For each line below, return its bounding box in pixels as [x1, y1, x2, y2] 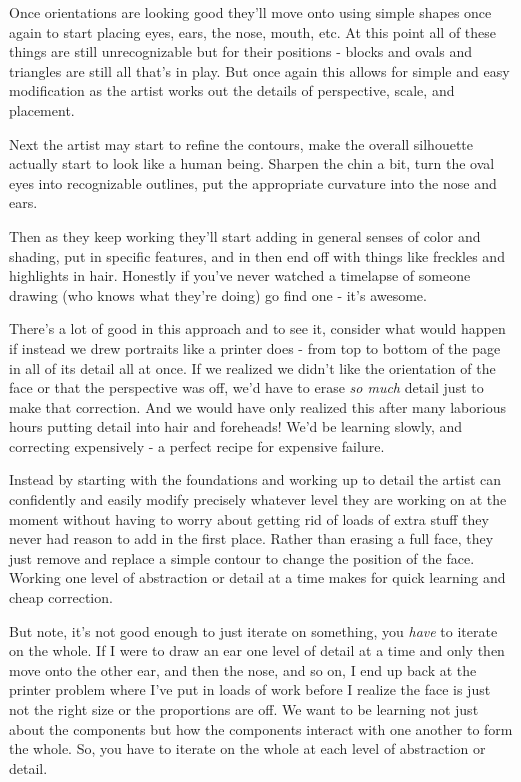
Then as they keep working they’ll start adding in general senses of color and [9, 225, 481, 246]
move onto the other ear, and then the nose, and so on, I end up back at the [9, 659, 477, 680]
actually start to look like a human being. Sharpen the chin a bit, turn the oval [9, 153, 495, 174]
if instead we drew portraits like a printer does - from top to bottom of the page [9, 337, 501, 358]
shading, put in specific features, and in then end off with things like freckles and [9, 245, 505, 266]
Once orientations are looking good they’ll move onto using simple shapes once [9, 2, 492, 22]
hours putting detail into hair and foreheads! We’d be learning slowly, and [9, 416, 463, 437]
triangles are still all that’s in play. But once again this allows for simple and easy [9, 60, 510, 81]
